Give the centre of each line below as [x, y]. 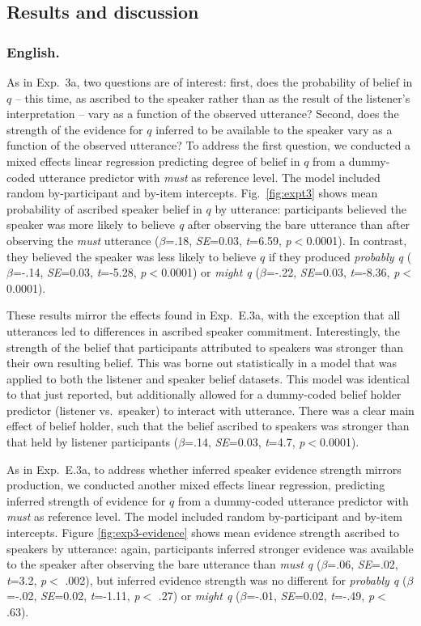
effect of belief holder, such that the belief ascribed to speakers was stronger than [208, 426]
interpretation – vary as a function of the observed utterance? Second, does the [203, 114]
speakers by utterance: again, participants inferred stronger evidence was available [210, 548]
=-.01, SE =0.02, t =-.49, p [310, 596]
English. [33, 51]
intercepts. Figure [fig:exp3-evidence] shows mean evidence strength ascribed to [203, 533]
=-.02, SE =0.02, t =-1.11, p [73, 596]
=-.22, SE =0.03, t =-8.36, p [333, 272]
